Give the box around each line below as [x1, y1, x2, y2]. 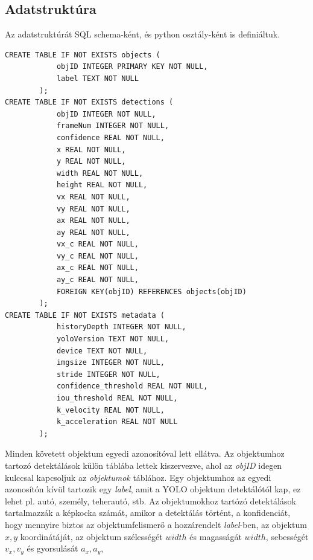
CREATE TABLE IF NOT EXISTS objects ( [5, 50, 160, 59]
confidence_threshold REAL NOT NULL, [56, 382, 208, 391]
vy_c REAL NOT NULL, [56, 251, 139, 260]
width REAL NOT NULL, [56, 169, 144, 178]
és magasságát [189, 530, 242, 542]
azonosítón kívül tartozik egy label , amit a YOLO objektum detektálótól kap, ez [5, 483, 301, 495]
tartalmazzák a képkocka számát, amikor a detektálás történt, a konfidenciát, [5, 506, 291, 519]
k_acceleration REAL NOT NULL [56, 417, 178, 426]
